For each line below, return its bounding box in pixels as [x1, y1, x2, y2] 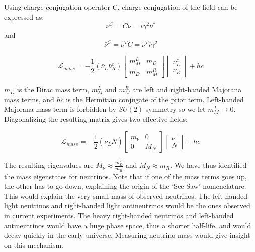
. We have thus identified [170, 160, 247, 170]
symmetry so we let [145, 104, 206, 114]
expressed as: [4, 11, 44, 22]
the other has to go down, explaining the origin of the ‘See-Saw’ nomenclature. [4, 181, 246, 191]
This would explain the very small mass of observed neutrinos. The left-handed [4, 190, 247, 201]
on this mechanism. [4, 239, 63, 250]
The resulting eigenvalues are [4, 160, 94, 170]
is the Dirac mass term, [17, 84, 90, 95]
